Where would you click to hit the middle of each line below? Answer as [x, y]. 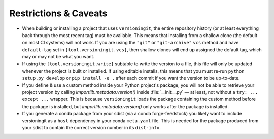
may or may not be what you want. [58, 57]
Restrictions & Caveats [58, 13]
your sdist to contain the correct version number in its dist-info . [91, 128]
